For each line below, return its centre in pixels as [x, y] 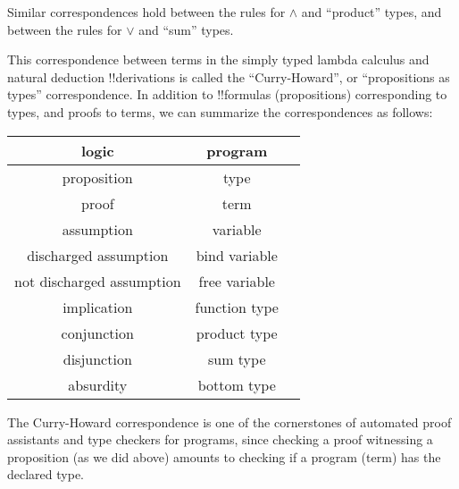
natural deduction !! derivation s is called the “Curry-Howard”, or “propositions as [229, 76]
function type [237, 307]
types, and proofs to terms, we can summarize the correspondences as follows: [220, 111]
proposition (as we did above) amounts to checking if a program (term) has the [224, 456]
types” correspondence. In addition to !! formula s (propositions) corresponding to [227, 94]
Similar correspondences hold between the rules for [146, 12]
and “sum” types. [186, 29]
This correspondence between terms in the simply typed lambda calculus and [218, 59]
